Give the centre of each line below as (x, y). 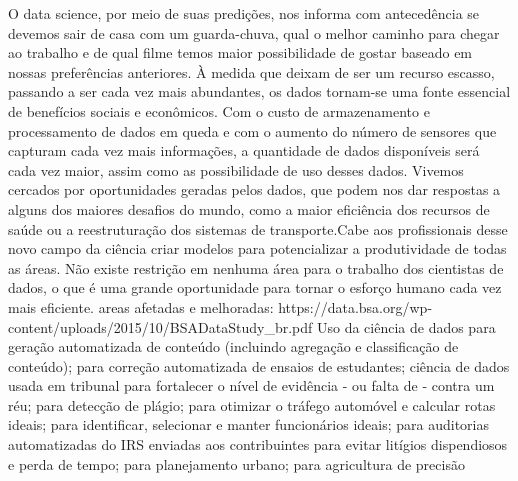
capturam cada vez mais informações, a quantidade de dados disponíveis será (244, 150)
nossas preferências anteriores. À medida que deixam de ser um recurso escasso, (251, 71)
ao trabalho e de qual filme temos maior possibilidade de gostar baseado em (240, 52)
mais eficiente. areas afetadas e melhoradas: (141, 306)
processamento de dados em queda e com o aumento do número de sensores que (252, 130)
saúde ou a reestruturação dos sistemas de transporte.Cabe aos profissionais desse (258, 228)
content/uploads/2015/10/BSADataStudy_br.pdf (160, 326)
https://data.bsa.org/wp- (355, 306)
